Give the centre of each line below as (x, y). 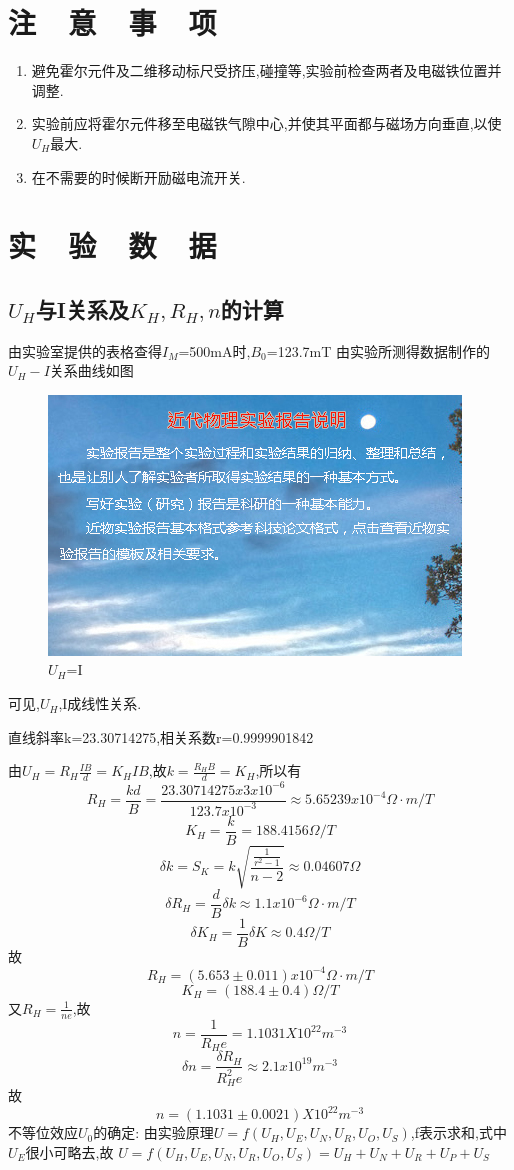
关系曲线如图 (91, 370)
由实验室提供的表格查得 (85, 350)
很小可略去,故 (69, 1151)
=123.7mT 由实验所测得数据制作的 (378, 350)
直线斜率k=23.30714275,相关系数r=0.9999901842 (161, 736)
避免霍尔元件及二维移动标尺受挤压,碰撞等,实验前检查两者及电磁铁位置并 (266, 70)
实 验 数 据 (112, 245)
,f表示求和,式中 (458, 1132)
